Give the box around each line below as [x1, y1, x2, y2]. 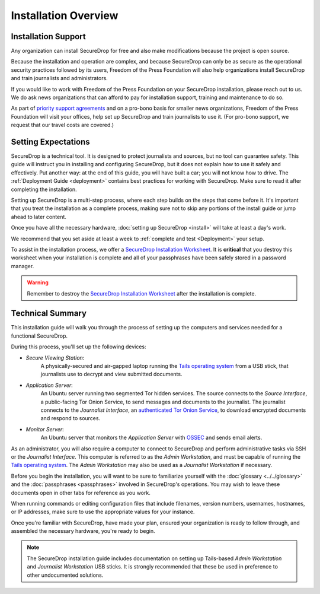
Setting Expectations [11, 137, 90, 147]
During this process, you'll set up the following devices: [11, 343, 146, 350]
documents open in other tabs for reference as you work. [11, 489, 151, 496]
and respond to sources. [40, 415, 101, 422]
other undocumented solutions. [27, 571, 104, 579]
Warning [27, 279, 49, 286]
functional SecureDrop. [11, 332, 68, 339]
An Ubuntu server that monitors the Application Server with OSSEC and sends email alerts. [40, 434, 263, 441]
